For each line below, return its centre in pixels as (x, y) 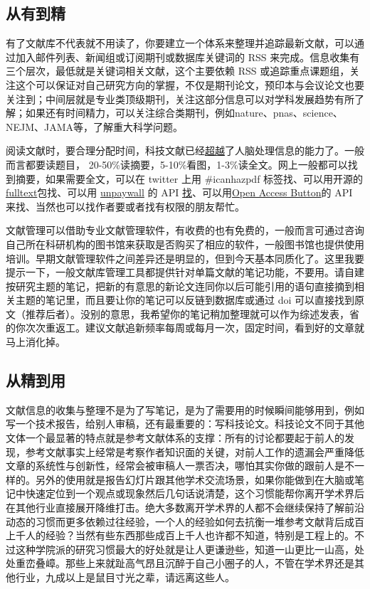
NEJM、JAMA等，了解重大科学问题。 (95, 126)
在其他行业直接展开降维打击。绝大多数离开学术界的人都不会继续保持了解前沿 (185, 508)
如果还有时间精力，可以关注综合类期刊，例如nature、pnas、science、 (184, 113)
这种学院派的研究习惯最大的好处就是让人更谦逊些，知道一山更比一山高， (185, 549)
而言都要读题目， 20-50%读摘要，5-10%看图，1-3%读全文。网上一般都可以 (177, 164)
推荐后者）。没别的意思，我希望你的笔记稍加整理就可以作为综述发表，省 (192, 313)
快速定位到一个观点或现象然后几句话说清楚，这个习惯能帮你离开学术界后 (195, 493)
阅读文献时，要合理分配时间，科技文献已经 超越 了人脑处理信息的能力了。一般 (185, 150)
